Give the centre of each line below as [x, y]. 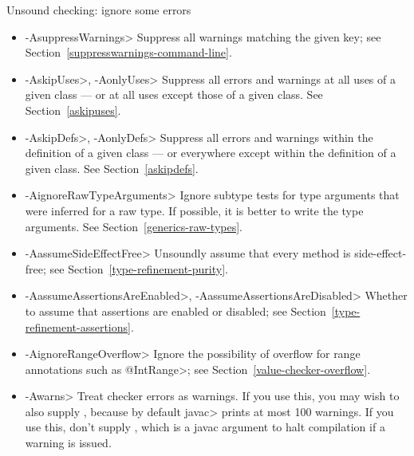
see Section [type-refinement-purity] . [139, 268]
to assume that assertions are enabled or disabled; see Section [175, 311]
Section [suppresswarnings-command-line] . [128, 52]
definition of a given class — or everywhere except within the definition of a [211, 153]
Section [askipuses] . [73, 110]
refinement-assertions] [78, 326]
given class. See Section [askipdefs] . [112, 168]
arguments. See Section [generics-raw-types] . [134, 226]
